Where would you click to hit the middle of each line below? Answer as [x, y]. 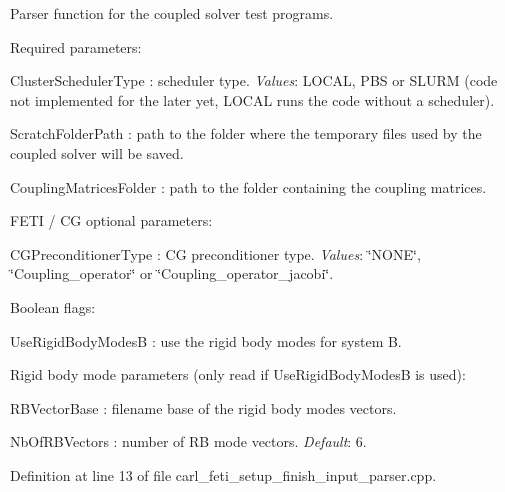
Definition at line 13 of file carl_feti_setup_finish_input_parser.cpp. [223, 474]
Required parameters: [76, 46]
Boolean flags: [53, 306]
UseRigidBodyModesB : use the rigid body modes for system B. [206, 340]
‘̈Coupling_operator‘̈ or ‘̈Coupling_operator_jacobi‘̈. [172, 273]
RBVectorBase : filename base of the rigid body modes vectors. [203, 407]
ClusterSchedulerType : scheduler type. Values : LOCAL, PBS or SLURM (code [254, 80]
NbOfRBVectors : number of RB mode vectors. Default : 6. [188, 441]
